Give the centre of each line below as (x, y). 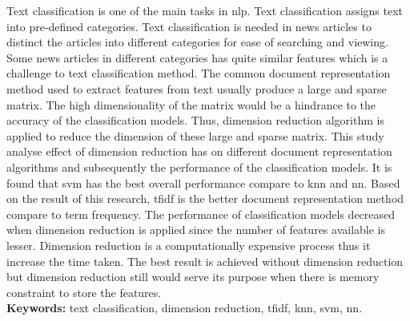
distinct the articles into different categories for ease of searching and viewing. (197, 42)
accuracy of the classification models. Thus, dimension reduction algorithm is (195, 120)
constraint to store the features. (84, 292)
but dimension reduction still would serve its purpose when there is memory (193, 277)
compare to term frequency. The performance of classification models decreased (201, 214)
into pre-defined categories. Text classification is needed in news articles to (189, 26)
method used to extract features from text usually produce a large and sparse (197, 88)
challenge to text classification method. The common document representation (199, 73)
